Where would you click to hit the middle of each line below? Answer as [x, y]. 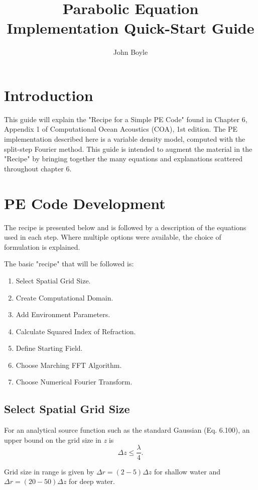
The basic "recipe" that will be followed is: [69, 264]
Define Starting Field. [49, 348]
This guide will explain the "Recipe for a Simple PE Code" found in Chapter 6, [126, 119]
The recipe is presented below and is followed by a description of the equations [125, 227]
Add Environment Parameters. [63, 314]
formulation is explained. [42, 247]
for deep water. [92, 481]
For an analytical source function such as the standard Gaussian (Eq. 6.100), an [127, 430]
